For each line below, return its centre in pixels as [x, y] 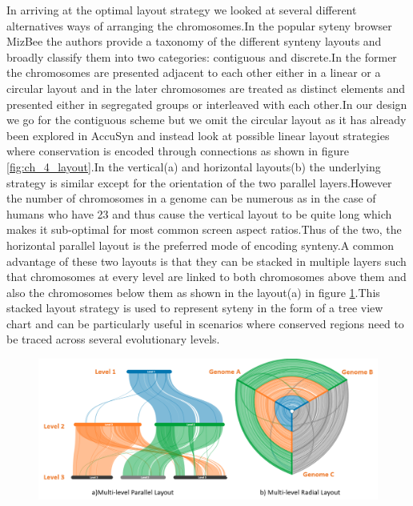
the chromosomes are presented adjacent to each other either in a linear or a [194, 72]
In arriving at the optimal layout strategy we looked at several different [182, 10]
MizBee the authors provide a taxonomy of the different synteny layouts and [194, 41]
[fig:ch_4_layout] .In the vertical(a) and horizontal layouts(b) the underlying [194, 166]
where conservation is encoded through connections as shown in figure [178, 151]
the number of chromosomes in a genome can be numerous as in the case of [191, 198]
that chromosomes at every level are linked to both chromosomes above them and [206, 277]
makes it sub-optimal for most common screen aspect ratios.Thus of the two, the [204, 229]
